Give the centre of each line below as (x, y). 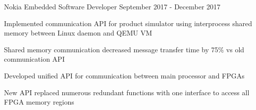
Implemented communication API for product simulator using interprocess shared (128, 23)
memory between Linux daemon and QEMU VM (78, 33)
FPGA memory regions (39, 102)
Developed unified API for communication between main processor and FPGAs (124, 75)
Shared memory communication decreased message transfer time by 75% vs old (124, 49)
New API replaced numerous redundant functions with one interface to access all (127, 92)
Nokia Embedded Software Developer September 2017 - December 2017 (112, 6)
